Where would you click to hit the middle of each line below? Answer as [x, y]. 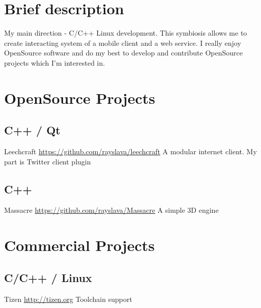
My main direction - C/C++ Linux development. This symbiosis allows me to [126, 33]
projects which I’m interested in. [55, 62]
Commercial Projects [79, 245]
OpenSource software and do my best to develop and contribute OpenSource [123, 53]
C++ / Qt [32, 130]
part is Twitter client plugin [48, 161]
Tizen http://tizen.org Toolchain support [68, 299]
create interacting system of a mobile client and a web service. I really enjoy [123, 43]
